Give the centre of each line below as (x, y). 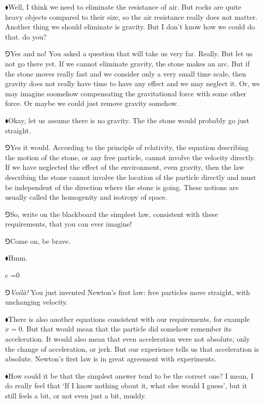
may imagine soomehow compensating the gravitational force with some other (126, 93)
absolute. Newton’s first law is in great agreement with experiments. (111, 359)
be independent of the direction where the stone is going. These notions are (122, 187)
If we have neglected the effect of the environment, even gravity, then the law (125, 167)
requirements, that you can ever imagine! (69, 224)
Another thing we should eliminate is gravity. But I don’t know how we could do (130, 27)
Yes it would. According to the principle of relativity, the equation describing (129, 147)
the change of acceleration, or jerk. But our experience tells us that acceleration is (132, 348)
